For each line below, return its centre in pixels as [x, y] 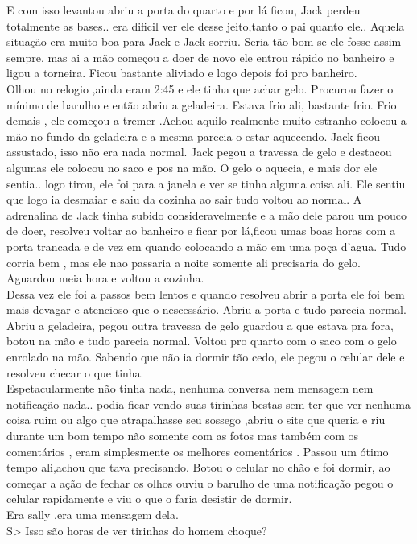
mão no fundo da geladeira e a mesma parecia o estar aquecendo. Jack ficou [193, 136]
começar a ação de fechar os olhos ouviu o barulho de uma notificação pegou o [200, 482]
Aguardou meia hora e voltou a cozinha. [105, 278]
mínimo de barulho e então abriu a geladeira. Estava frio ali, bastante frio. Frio [202, 104]
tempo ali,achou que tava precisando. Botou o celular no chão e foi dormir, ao [198, 467]
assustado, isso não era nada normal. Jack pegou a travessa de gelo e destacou [199, 152]
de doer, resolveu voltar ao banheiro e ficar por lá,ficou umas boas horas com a [201, 231]
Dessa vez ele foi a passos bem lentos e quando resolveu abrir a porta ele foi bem [206, 293]
